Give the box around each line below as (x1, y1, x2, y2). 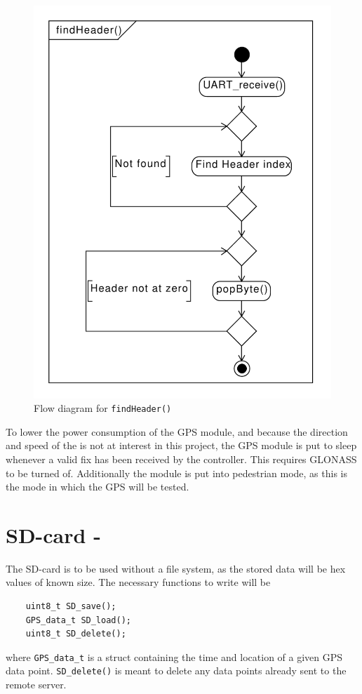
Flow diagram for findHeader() (34, 401, 172, 415)
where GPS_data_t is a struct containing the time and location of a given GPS (6, 649, 343, 664)
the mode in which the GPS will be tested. (6, 479, 189, 494)
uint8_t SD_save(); (25, 601, 116, 612)
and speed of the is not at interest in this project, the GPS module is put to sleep (6, 438, 357, 453)
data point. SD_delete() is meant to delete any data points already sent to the (6, 663, 347, 678)
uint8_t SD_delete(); (25, 629, 126, 639)
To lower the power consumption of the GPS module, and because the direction (6, 424, 348, 439)
